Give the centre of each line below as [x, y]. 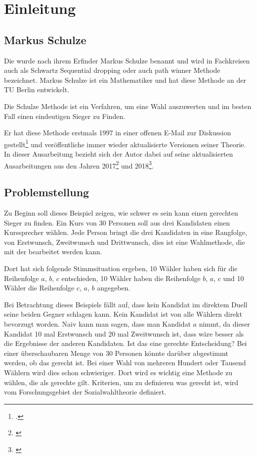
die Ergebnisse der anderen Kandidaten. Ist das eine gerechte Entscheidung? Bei [126, 343]
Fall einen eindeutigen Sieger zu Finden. [65, 116]
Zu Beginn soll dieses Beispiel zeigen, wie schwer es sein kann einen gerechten [121, 213]
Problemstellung [47, 192]
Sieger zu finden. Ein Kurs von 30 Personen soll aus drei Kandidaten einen [117, 222]
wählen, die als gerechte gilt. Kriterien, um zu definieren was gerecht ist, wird [121, 382]
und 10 [234, 278]
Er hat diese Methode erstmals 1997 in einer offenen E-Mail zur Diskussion [118, 133]
